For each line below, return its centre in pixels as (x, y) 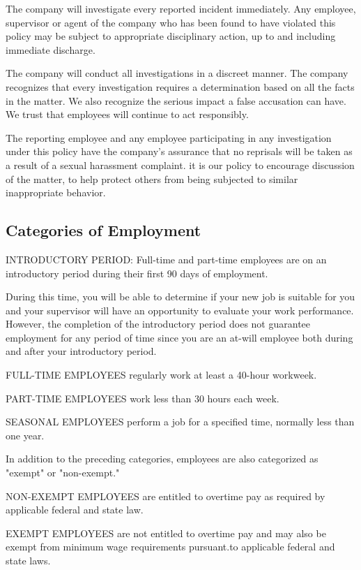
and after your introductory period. (81, 351)
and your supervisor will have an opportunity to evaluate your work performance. (180, 310)
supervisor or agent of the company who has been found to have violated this (171, 22)
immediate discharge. (51, 49)
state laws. (28, 561)
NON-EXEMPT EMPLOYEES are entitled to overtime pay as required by (166, 496)
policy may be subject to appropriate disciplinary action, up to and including (171, 36)
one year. (25, 435)
